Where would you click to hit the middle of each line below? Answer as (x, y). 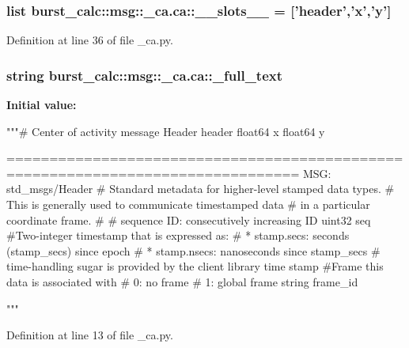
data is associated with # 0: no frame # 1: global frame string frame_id (182, 281)
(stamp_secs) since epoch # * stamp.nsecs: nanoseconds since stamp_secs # (193, 250)
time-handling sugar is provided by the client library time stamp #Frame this (195, 266)
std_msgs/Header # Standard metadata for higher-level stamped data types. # (201, 189)
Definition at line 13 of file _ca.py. (90, 335)
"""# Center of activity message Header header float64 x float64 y (166, 131)
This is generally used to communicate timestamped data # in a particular (188, 204)
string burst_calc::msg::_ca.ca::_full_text (145, 75)
